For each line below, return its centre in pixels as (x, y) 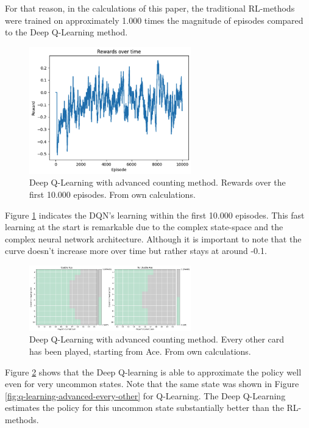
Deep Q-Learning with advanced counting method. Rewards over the (158, 182)
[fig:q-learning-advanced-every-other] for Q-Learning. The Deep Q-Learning (145, 395)
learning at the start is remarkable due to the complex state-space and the (144, 227)
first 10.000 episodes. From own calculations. (112, 194)
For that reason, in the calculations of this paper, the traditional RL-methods (150, 8)
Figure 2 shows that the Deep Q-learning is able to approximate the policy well (153, 372)
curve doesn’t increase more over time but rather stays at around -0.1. (136, 251)
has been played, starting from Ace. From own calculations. (140, 351)
